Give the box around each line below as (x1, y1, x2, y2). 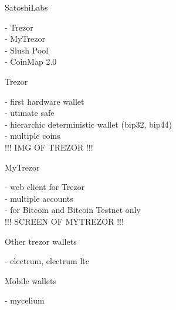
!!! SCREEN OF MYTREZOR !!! (5, 215, 124, 227)
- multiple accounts (5, 192, 73, 204)
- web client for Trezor (5, 181, 85, 193)
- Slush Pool (5, 44, 49, 56)
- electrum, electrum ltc (5, 255, 89, 267)
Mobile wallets (5, 274, 56, 286)
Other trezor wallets (5, 235, 77, 247)
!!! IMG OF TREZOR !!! (5, 141, 93, 153)
